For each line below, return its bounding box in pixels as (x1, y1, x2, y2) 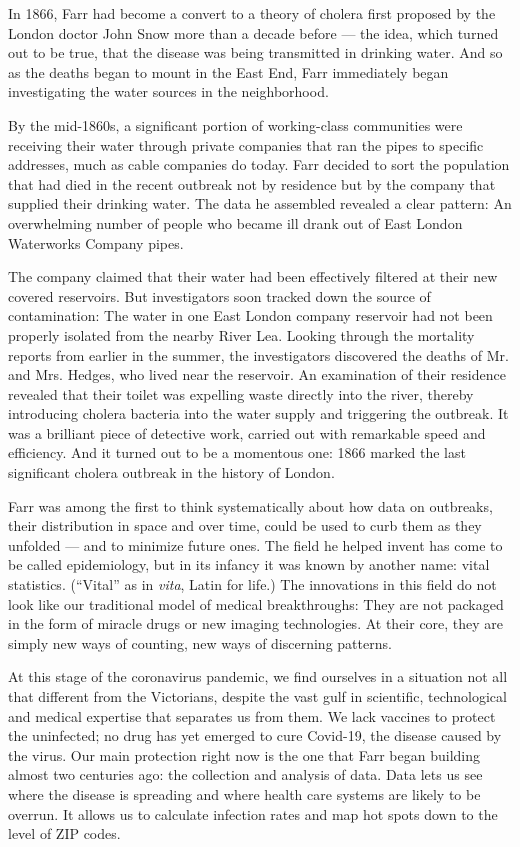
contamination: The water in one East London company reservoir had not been (8, 305, 493, 326)
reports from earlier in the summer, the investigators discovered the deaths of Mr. (8, 344, 509, 365)
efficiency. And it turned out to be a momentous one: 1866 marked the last (8, 442, 466, 463)
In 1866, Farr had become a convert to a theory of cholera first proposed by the (8, 3, 496, 23)
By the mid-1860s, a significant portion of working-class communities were (8, 114, 463, 135)
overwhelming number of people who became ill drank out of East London (8, 212, 463, 233)
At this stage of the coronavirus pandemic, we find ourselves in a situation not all (8, 666, 508, 687)
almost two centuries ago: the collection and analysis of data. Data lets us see (8, 764, 483, 785)
